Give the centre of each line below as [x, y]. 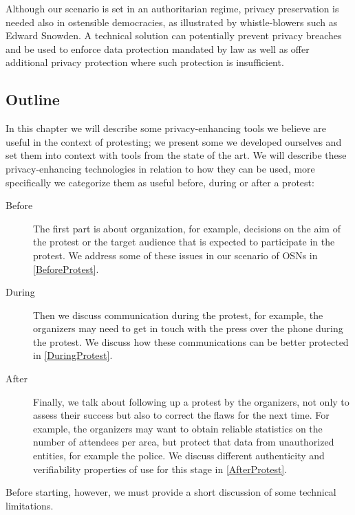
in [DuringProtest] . [73, 355]
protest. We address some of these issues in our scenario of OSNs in [175, 255]
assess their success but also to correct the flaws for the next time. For [181, 415]
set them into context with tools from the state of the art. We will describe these [176, 155]
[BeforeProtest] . [66, 269]
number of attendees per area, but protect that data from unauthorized [184, 442]
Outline [33, 99]
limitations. [30, 505]
